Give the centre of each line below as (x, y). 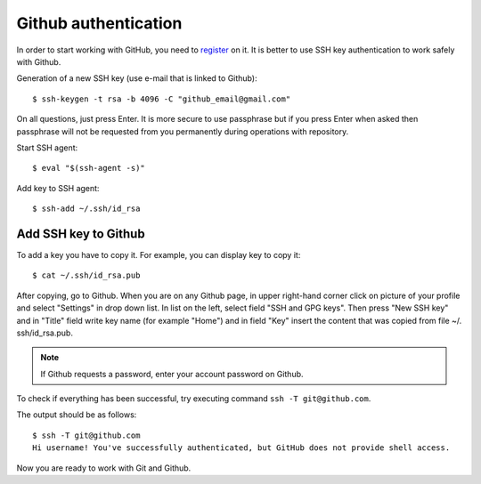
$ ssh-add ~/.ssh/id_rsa (86, 209)
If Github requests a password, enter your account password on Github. (172, 374)
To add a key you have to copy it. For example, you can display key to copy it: (159, 254)
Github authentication (99, 23)
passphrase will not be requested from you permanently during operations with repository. (183, 131)
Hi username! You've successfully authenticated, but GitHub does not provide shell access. (241, 448)
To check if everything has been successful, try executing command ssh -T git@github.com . (194, 399)
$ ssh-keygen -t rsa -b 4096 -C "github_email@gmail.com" (162, 99)
